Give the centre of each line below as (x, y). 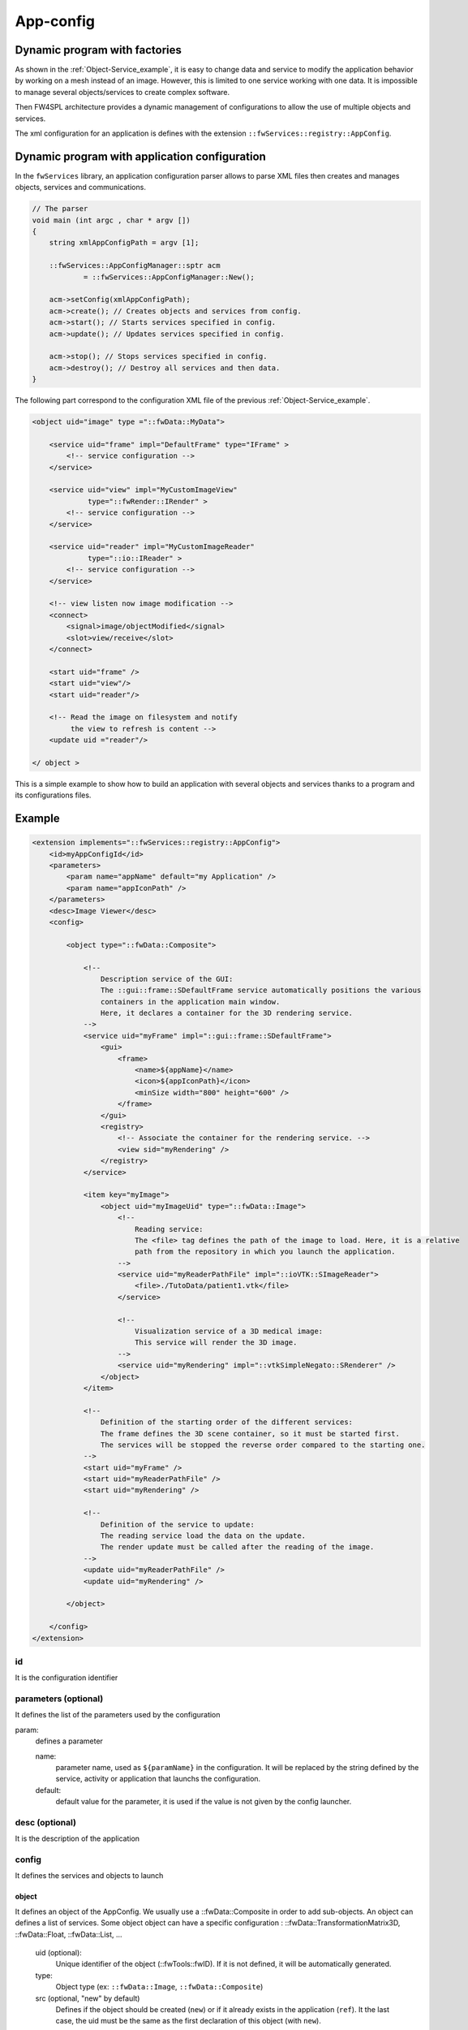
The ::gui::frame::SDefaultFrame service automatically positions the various (261, 990)
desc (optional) (46, 1822)
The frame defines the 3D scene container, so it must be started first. (250, 1434)
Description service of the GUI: (167, 979)
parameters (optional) (59, 1699)
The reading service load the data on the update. (203, 1536)
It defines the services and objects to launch (89, 1876)
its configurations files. (53, 795)
